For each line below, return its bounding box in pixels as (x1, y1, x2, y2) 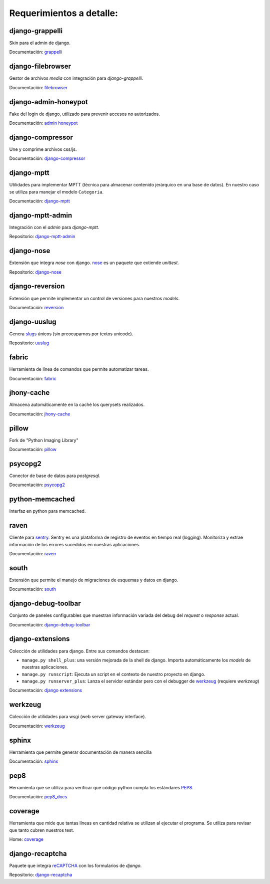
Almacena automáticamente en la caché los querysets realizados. (9, 401, 145, 408)
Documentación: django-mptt (9, 198, 70, 204)
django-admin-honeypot (9, 98, 88, 106)
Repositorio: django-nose (9, 269, 62, 275)
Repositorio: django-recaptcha (9, 872, 72, 878)
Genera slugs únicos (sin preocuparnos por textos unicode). (9, 331, 133, 337)
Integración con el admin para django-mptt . (9, 224, 99, 230)
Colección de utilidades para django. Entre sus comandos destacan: (9, 648, 150, 654)
